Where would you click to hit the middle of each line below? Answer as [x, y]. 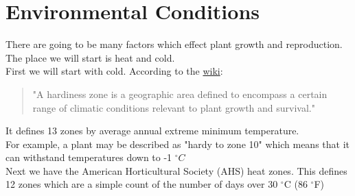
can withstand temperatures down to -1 [89, 157]
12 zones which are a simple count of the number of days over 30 [142, 184]
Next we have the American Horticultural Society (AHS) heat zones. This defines [176, 170]
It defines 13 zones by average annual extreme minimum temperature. [152, 131]
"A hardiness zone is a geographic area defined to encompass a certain [180, 94]
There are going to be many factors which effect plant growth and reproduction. [174, 44]
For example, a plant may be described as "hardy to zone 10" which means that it [177, 144]
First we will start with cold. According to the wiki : [114, 71]
